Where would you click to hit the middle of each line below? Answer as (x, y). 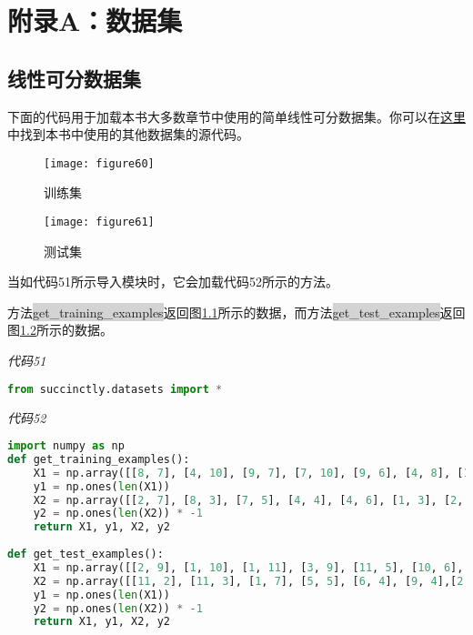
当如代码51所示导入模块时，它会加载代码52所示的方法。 (173, 282)
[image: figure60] (99, 163)
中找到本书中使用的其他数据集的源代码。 (128, 134)
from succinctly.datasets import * (115, 389)
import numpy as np (66, 446)
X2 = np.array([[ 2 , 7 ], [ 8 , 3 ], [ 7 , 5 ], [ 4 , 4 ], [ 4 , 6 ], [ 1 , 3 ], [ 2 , (248, 500)
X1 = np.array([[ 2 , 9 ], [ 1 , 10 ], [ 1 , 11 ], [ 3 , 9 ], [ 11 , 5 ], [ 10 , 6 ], (248, 567)
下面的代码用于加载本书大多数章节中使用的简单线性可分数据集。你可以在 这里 (236, 116)
